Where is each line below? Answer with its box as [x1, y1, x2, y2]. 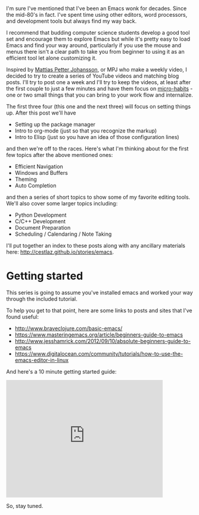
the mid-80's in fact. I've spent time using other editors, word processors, [6, 11, 188, 18]
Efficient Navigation [14, 163, 64, 170]
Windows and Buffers [14, 169, 69, 177]
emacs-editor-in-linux [14, 357, 69, 364]
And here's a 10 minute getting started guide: [6, 368, 117, 375]
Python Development [14, 211, 67, 219]
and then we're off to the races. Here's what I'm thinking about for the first [6, 145, 189, 152]
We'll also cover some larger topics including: [6, 200, 118, 207]
